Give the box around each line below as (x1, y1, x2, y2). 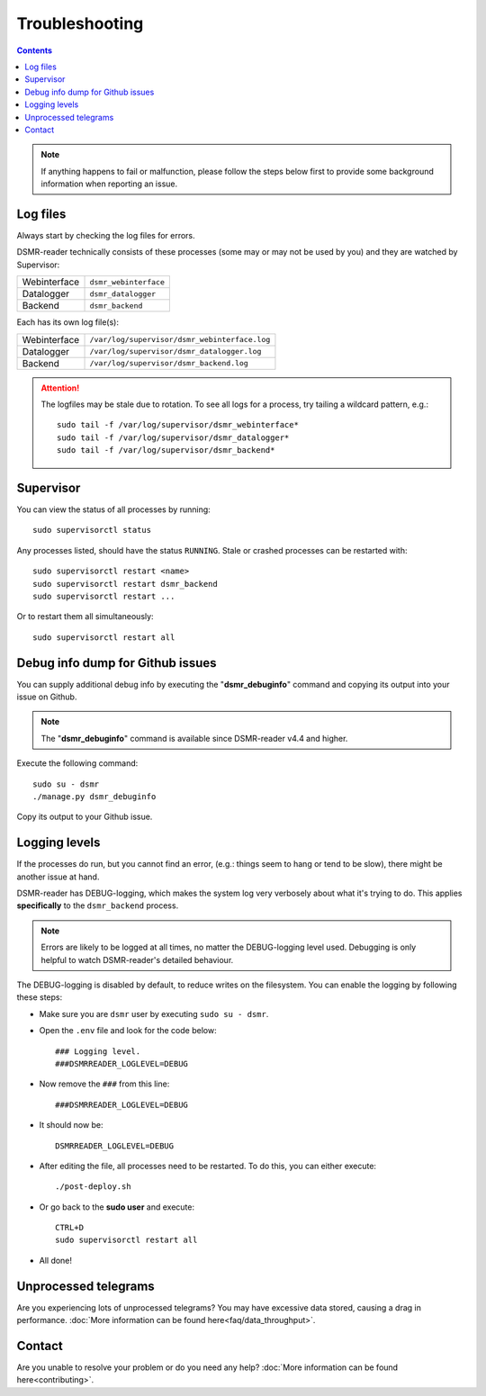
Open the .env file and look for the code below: (39, 1025, 217, 1036)
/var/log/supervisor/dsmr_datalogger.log (89, 347, 262, 356)
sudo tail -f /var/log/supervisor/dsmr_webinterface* (57, 419, 299, 430)
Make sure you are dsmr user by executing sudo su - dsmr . (39, 1008, 269, 1019)
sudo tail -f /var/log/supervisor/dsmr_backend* (57, 446, 275, 455)
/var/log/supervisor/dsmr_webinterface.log (89, 335, 271, 345)
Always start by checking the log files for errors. (16, 230, 195, 240)
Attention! (40, 383, 80, 393)
